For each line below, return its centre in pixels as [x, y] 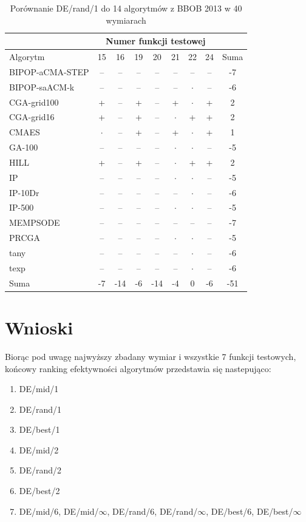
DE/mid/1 [39, 389]
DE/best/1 [39, 429]
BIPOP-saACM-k [42, 86]
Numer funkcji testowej [156, 41]
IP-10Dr [24, 192]
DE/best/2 [39, 491]
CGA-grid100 [34, 102]
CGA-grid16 [32, 117]
